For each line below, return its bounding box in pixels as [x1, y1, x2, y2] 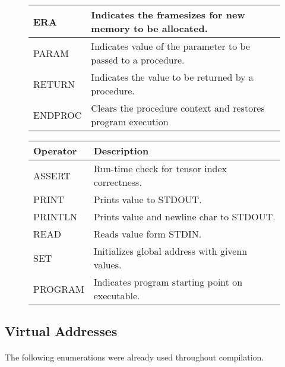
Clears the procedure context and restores [91, 101, 265, 115]
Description [93, 144, 149, 157]
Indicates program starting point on [93, 275, 243, 289]
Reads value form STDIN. [93, 227, 202, 241]
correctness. [93, 175, 142, 189]
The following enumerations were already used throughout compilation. [5, 351, 264, 363]
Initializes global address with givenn [93, 244, 248, 258]
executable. [93, 289, 140, 302]
